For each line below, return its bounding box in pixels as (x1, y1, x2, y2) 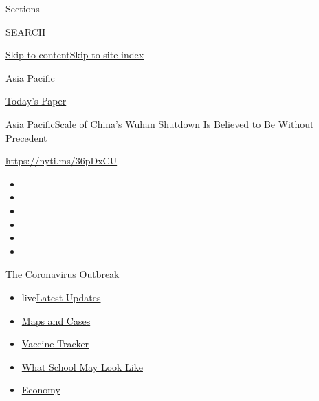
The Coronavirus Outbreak (5, 267, 120, 281)
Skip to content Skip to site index (5, 47, 144, 62)
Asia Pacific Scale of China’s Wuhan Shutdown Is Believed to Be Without (5, 116, 314, 131)
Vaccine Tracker (21, 336, 89, 351)
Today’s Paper (5, 94, 67, 108)
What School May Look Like (21, 359, 143, 373)
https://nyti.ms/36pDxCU (5, 153, 118, 168)
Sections (5, 1, 40, 15)
